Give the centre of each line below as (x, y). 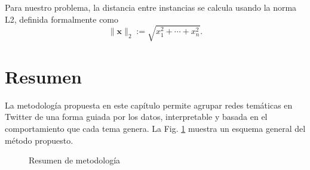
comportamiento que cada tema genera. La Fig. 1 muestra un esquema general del (155, 129)
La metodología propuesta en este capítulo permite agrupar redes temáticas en (149, 105)
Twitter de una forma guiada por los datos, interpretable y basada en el (136, 117)
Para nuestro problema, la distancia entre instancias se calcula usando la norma (151, 7)
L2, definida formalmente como (62, 19)
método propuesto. (39, 140)
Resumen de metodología (75, 160)
